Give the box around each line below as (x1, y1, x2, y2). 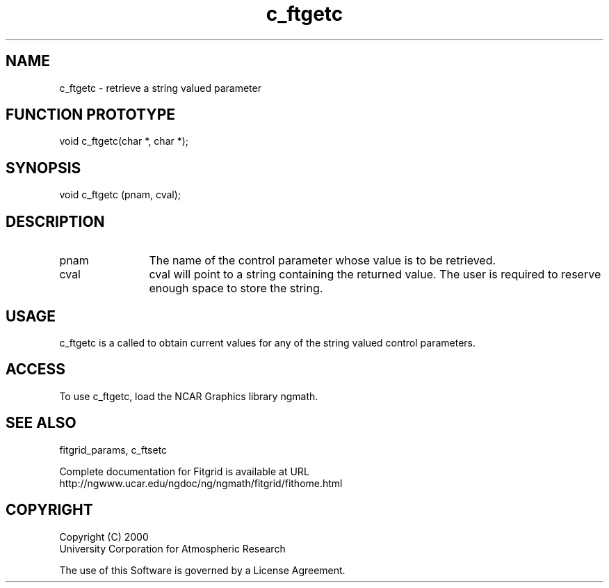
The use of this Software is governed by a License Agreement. (59, 564, 346, 576)
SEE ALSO (6, 414, 76, 432)
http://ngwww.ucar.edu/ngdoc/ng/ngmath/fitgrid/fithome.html (59, 477, 343, 489)
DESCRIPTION (6, 212, 105, 230)
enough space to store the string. (149, 281, 323, 296)
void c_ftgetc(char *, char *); (59, 135, 189, 148)
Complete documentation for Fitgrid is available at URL (59, 465, 309, 477)
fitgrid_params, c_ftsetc (59, 443, 168, 456)
